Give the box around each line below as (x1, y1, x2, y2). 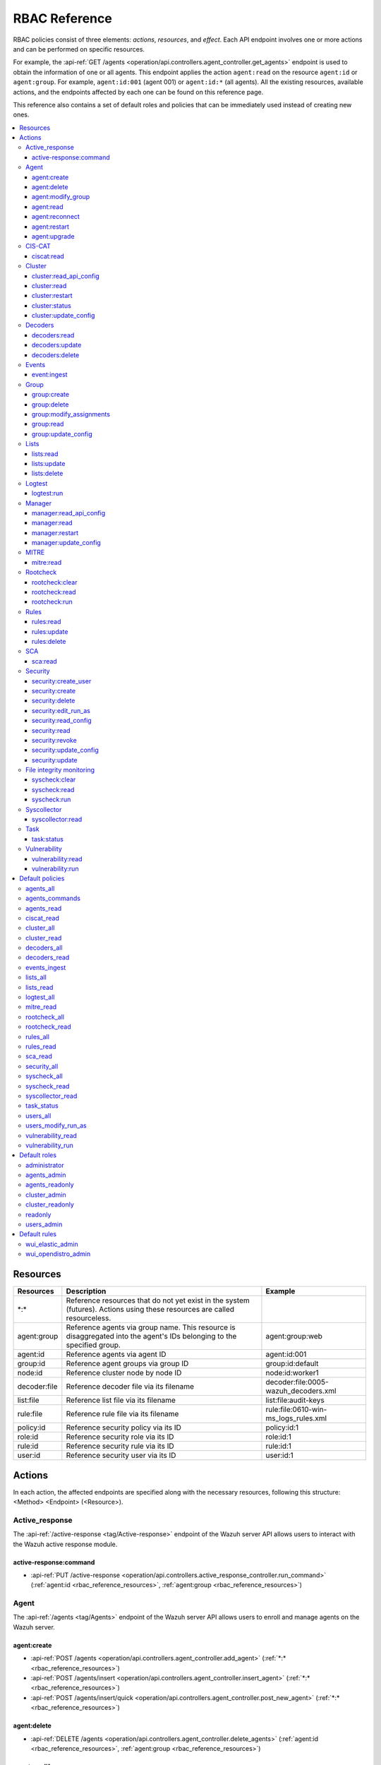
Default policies (19, 874, 65, 882)
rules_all (25, 1032, 49, 1041)
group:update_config (32, 429, 92, 438)
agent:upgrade (32, 232, 75, 240)
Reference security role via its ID (66, 1432, 174, 1442)
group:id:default (265, 1359, 319, 1369)
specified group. (66, 1340, 121, 1350)
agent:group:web (265, 1332, 322, 1341)
